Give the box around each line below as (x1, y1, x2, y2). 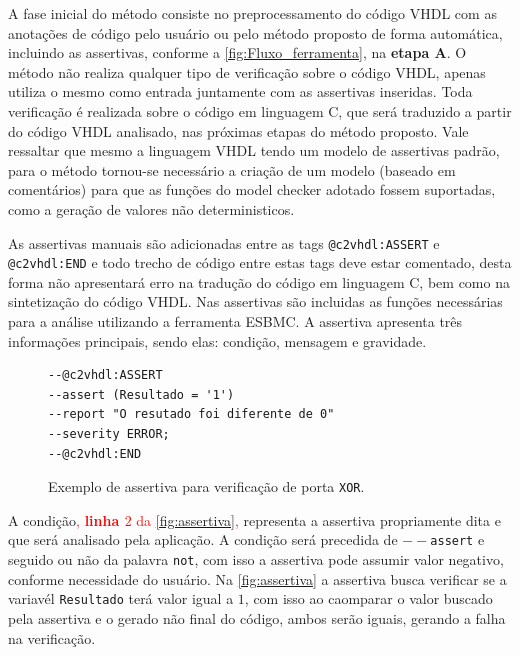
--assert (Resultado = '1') (48, 387, 235, 402)
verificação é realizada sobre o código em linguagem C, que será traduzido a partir (8, 100, 512, 121)
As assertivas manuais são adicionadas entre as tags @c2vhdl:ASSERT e (8, 232, 440, 253)
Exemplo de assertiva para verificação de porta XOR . (48, 476, 365, 497)
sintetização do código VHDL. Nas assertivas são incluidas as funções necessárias (8, 291, 503, 312)
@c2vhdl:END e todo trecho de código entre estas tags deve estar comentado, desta (8, 252, 512, 273)
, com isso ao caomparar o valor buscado (244, 588, 493, 609)
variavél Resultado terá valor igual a (8, 588, 234, 609)
